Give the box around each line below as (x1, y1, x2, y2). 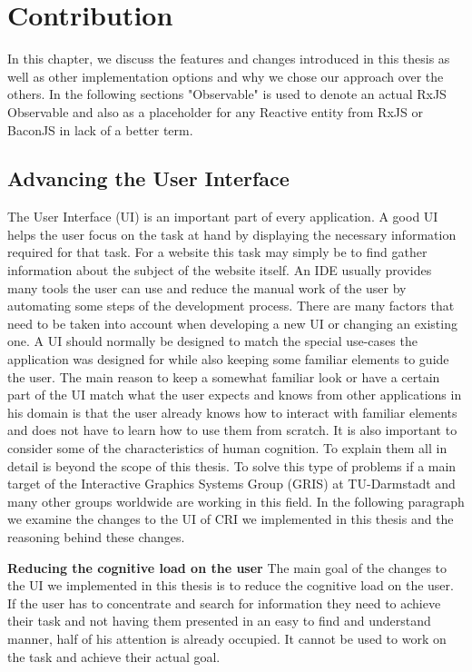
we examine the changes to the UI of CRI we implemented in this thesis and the (7, 509, 454, 529)
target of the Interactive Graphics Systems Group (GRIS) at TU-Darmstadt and (7, 474, 456, 493)
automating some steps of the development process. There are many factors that (7, 296, 455, 315)
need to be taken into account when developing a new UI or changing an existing (7, 313, 457, 332)
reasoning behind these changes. (7, 527, 185, 546)
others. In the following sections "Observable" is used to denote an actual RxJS (7, 84, 447, 104)
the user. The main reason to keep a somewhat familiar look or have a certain (7, 367, 440, 386)
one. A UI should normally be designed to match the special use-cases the (7, 331, 418, 351)
